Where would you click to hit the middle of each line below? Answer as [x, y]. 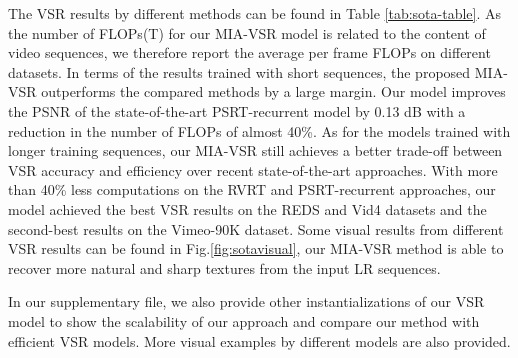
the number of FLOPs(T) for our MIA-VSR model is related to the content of [247, 32]
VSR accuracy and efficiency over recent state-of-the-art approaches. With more [253, 169]
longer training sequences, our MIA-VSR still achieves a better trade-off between [255, 150]
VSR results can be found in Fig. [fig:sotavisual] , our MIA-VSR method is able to [256, 248]
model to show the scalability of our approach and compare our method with [244, 320]
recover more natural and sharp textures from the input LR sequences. [224, 267]
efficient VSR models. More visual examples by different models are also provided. [259, 340]
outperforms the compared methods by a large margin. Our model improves [273, 91]
